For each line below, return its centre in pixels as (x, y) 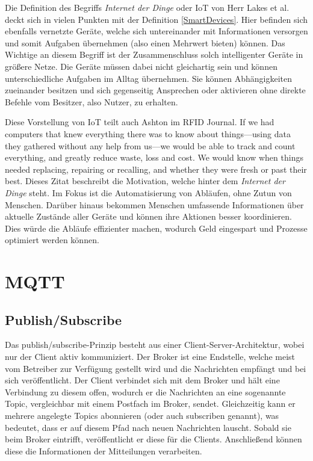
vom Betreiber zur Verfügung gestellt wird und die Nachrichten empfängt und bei (156, 368)
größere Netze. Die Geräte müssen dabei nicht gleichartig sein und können (141, 66)
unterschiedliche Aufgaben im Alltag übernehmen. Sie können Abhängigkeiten (148, 78)
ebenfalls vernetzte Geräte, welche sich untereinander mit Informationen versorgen (156, 31)
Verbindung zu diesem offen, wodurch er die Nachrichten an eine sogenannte (145, 391)
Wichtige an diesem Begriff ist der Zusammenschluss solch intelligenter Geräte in (154, 54)
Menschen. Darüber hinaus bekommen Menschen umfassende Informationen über (154, 204)
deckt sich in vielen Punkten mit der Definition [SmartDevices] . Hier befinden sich (156, 19)
